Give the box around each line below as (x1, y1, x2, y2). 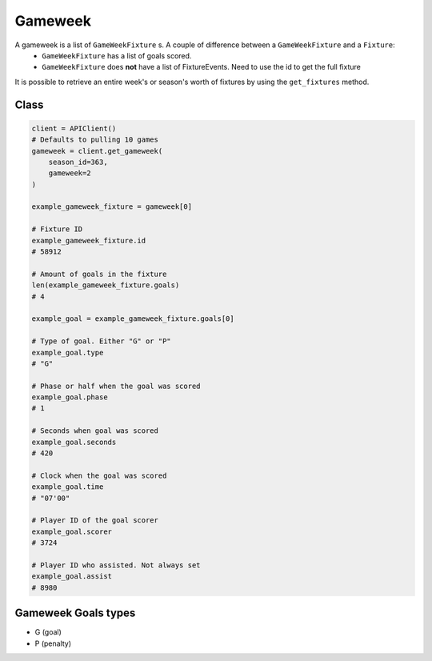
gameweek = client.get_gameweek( (31, 146, 163, 155)
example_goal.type (31, 348, 104, 357)
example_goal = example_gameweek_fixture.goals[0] (31, 314, 235, 323)
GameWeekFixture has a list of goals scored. (42, 50, 192, 60)
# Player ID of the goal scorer (31, 516, 159, 525)
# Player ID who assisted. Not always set (31, 560, 201, 570)
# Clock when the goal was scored (31, 471, 167, 480)
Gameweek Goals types (14, 607, 136, 620)
